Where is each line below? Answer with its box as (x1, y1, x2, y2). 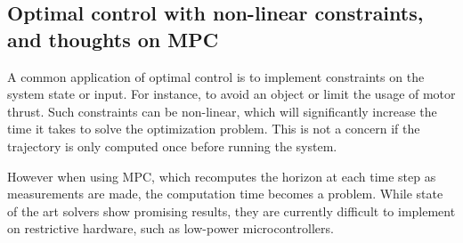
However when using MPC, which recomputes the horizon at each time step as (7, 166, 436, 185)
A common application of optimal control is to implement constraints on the (7, 67, 425, 85)
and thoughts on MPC (7, 25, 219, 53)
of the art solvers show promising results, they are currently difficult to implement (7, 201, 456, 220)
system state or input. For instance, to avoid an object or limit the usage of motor (7, 85, 456, 103)
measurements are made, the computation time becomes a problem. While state (7, 184, 443, 203)
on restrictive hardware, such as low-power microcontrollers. (7, 219, 334, 238)
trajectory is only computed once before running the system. (7, 136, 337, 155)
